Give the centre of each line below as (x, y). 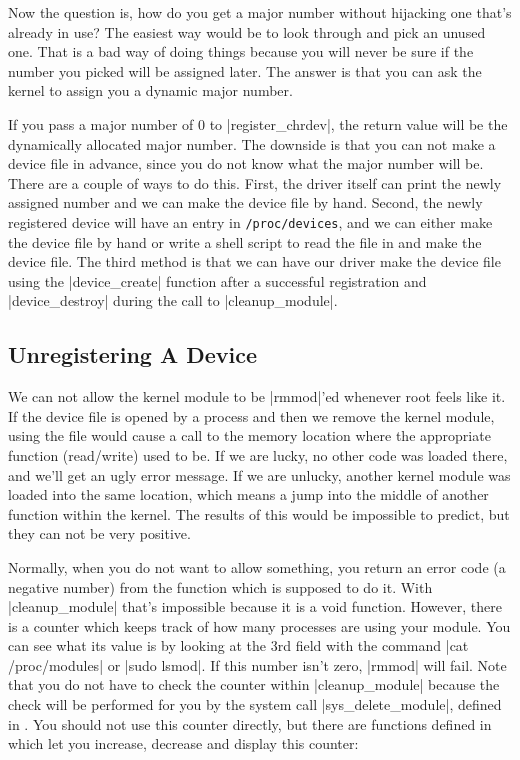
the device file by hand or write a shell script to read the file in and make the (245, 241)
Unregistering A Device (133, 354)
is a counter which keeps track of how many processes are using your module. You (259, 625)
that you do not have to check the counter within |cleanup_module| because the (254, 684)
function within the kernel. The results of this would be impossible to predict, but (259, 513)
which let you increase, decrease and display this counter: (183, 743)
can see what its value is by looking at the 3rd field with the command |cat (238, 645)
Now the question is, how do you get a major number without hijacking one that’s (260, 12)
